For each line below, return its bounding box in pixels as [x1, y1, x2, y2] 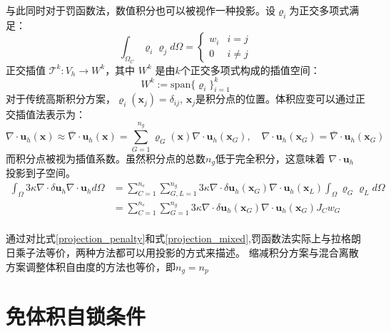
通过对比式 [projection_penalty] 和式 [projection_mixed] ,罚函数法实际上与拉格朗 [6, 231, 361, 246]
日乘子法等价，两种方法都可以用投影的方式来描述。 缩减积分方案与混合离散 [6, 244, 359, 259]
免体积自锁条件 [6, 301, 146, 331]
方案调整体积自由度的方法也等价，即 [6, 259, 176, 274]
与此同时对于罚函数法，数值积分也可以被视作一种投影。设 [6, 3, 275, 17]
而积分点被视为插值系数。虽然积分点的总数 [6, 150, 205, 165]
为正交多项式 [289, 3, 350, 17]
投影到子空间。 [6, 165, 76, 180]
